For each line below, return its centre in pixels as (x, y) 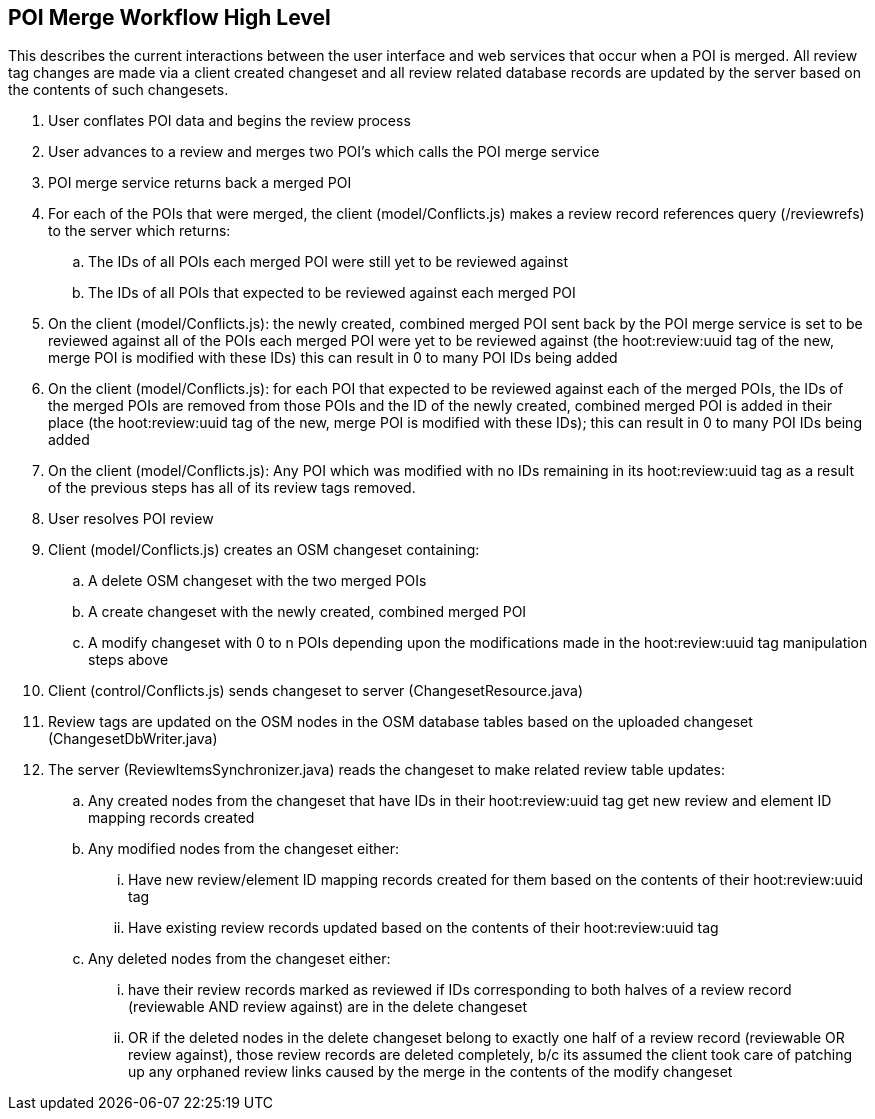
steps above (128, 660)
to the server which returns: (139, 231)
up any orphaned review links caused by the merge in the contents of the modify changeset (430, 1072)
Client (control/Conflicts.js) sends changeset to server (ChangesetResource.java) (315, 691)
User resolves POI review (131, 519)
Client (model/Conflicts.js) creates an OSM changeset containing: (264, 550)
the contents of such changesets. (118, 90)
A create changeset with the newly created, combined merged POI (307, 612)
